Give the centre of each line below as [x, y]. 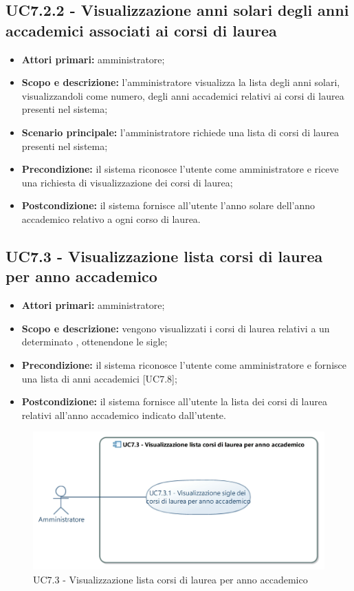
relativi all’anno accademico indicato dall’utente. [124, 415]
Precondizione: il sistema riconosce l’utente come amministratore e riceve [180, 169]
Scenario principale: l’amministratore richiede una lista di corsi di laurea [180, 132]
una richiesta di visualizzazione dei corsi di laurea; [127, 182]
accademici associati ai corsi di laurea [141, 30]
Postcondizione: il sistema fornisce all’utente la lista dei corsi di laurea [174, 401]
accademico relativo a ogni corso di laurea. [111, 218]
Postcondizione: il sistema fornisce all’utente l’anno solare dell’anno [168, 205]
